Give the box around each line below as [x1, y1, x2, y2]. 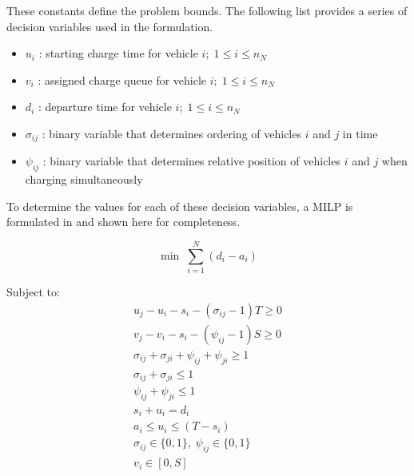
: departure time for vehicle [38, 98, 172, 115]
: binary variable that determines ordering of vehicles [42, 125, 301, 141]
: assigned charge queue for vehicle [38, 71, 207, 88]
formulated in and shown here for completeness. [6, 213, 241, 230]
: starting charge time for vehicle [38, 45, 198, 61]
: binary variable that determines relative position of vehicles [42, 153, 340, 169]
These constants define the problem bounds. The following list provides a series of [6, 2, 408, 18]
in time [342, 125, 378, 141]
